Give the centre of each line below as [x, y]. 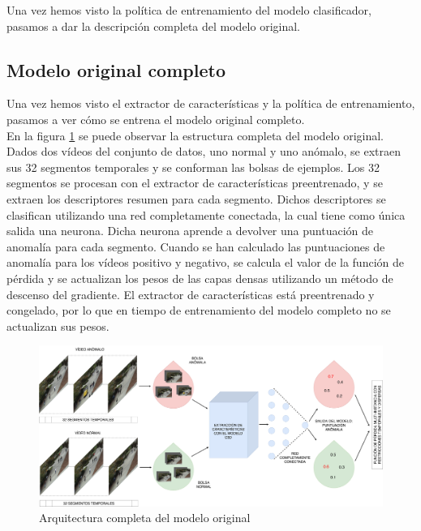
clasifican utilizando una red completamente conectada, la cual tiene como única [206, 214]
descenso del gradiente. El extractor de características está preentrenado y [191, 294]
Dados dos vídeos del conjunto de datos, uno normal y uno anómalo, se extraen [204, 151]
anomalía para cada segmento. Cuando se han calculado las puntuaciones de [196, 246]
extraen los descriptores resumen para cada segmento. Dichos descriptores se [196, 198]
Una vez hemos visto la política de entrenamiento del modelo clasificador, [189, 10]
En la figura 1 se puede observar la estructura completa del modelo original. [195, 135]
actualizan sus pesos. [58, 325]
